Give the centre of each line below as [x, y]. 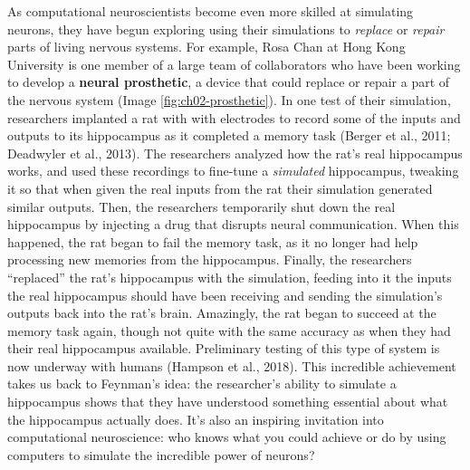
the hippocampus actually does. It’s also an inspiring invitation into [196, 419]
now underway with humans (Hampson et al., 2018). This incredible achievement [232, 365]
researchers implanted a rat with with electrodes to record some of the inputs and [234, 117]
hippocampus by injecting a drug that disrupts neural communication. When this [233, 224]
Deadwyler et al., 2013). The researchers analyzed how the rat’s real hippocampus [235, 153]
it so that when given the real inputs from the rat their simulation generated [220, 188]
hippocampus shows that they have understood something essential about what [228, 402]
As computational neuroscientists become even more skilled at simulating [211, 11]
